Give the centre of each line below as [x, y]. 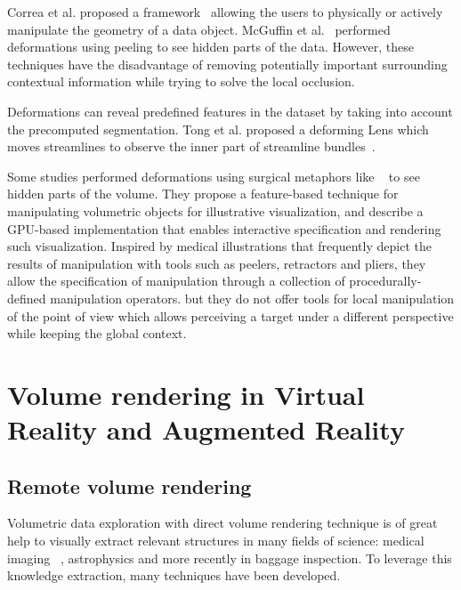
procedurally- [385, 281]
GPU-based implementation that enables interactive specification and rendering [224, 228]
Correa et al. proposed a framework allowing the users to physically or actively [225, 12]
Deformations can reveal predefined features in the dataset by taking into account [230, 111]
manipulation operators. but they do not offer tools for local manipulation [252, 298]
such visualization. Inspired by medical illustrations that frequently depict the [219, 246]
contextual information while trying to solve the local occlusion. [181, 81]
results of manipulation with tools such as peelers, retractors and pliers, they [217, 263]
